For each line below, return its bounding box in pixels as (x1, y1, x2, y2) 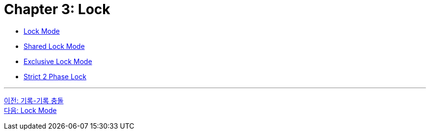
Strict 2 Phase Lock (24, 72, 86, 81)
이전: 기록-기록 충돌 (4, 96, 64, 105)
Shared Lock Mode (24, 42, 85, 50)
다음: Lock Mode (4, 106, 57, 114)
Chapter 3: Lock (4, 1, 110, 18)
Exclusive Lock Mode (24, 57, 92, 66)
